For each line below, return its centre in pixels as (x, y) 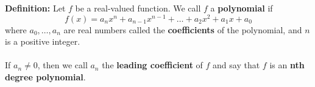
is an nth (287, 65)
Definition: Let (35, 8)
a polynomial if (242, 8)
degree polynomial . (45, 77)
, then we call (62, 65)
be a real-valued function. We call (138, 8)
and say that (236, 65)
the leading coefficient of (152, 65)
